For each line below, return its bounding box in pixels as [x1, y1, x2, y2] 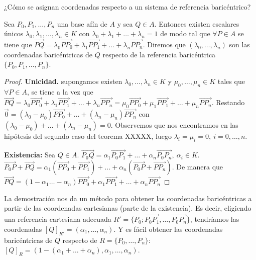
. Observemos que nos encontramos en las [110, 120, 238, 130]
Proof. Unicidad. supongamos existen [4, 75, 122, 86]
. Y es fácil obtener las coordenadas [113, 223, 223, 234]
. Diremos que [143, 39, 186, 49]
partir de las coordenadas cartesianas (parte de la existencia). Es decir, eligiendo [4, 203, 251, 213]
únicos [4, 28, 24, 39]
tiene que [4, 39, 32, 49]
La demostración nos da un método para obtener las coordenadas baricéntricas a [4, 193, 252, 203]
